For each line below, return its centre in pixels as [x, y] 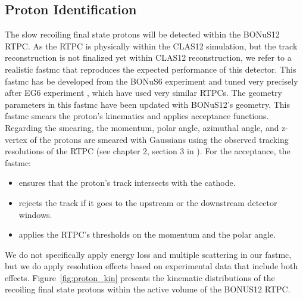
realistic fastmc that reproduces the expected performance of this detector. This [151, 69]
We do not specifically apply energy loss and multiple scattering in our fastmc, [148, 254]
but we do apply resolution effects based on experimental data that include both [151, 266]
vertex [16, 139]
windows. [35, 214]
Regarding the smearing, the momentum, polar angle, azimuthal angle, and [142, 127]
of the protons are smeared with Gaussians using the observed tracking [159, 139]
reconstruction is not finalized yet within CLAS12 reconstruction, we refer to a [148, 57]
